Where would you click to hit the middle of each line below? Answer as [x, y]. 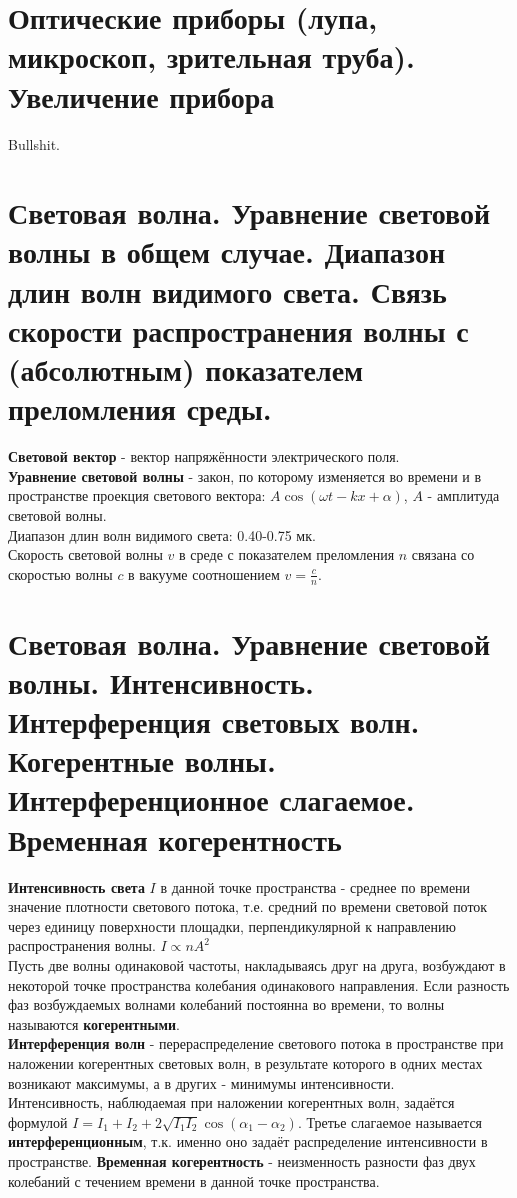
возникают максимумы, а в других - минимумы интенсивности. [201, 1082]
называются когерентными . [94, 1023]
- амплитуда [463, 495]
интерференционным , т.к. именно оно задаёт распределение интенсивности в [248, 1141]
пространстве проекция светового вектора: [137, 495]
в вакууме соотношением [204, 573]
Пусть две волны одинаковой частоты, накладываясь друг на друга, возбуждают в [257, 964]
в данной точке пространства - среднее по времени [315, 886]
